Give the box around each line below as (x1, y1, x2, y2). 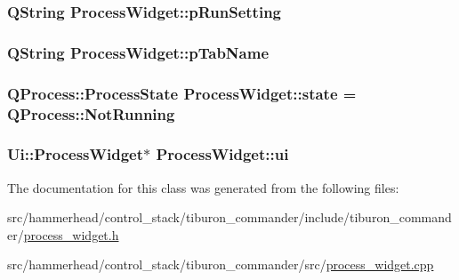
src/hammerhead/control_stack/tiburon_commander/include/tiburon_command (7, 208, 452, 227)
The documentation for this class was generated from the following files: (7, 178, 399, 196)
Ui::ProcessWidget (7, 143, 143, 165)
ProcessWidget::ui (156, 143, 289, 165)
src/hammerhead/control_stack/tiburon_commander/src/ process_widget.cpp (7, 255, 434, 274)
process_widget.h (23, 225, 119, 244)
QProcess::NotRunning (7, 102, 175, 124)
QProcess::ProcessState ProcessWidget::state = (7, 82, 357, 104)
